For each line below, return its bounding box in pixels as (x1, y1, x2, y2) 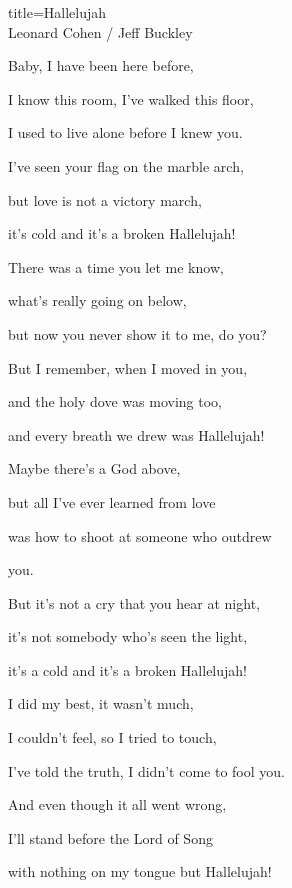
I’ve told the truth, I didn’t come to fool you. (8, 760, 285, 781)
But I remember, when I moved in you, (8, 357, 248, 378)
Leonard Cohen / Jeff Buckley (8, 21, 193, 42)
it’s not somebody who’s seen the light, (8, 626, 248, 647)
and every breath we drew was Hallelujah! (8, 424, 265, 445)
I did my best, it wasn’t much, (8, 693, 194, 714)
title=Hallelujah (8, 2, 107, 22)
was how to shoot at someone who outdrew (8, 525, 272, 546)
